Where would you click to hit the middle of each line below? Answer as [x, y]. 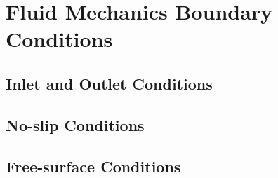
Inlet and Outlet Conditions [109, 83]
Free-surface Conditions [93, 166]
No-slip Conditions [75, 124]
